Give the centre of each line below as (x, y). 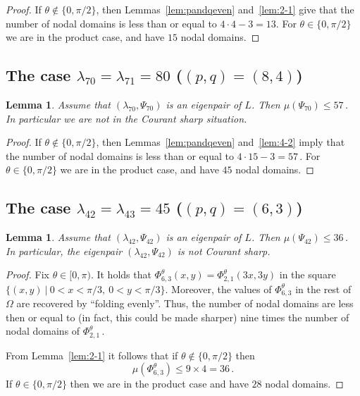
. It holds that (121, 274)
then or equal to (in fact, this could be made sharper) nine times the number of (178, 317)
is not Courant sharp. (224, 250)
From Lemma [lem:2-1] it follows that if (92, 355)
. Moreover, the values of (218, 289)
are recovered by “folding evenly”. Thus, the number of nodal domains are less (185, 303)
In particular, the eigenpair (64, 250)
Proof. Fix (27, 274)
